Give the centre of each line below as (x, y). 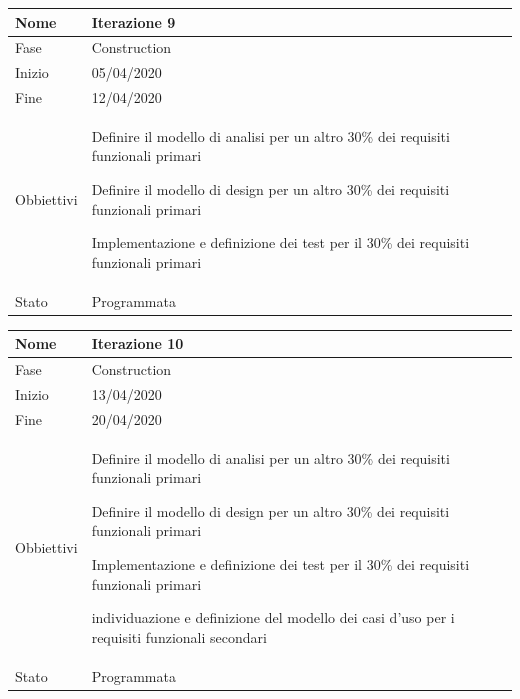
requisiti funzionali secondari (179, 636)
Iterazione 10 (137, 343)
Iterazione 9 (133, 21)
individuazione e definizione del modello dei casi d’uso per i (273, 617)
